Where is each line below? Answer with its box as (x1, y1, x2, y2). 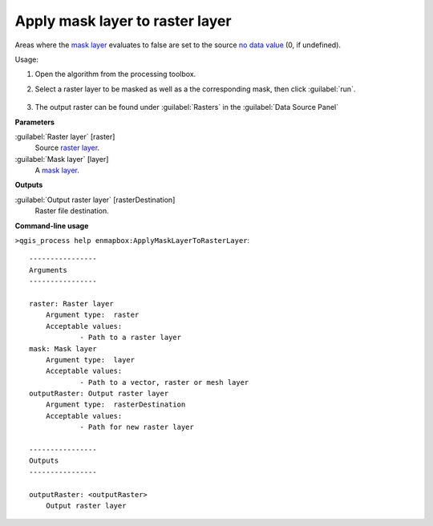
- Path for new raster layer (79, 423, 194, 432)
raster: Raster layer (29, 299, 114, 308)
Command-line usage (14, 221, 89, 230)
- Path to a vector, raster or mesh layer (79, 378, 249, 386)
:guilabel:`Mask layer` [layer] (14, 154, 109, 164)
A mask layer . (34, 165, 79, 176)
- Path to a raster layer (79, 333, 182, 342)
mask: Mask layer (29, 344, 97, 353)
